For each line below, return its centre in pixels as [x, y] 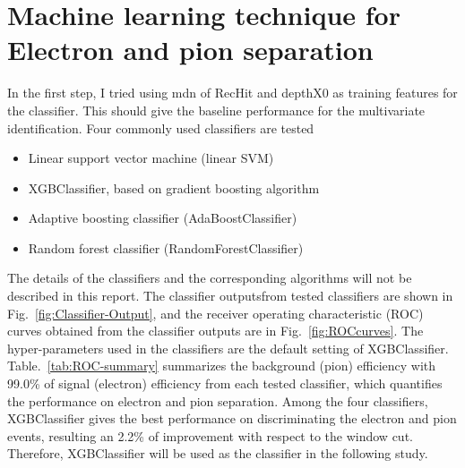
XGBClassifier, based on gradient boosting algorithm [174, 187]
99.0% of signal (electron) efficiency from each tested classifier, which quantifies [225, 383]
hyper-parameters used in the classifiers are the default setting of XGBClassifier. [228, 348]
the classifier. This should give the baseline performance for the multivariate [216, 110]
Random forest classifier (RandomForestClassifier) [166, 247]
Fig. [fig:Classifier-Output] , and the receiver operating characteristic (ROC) [215, 313]
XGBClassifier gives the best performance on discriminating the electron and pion [232, 418]
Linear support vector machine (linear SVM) [151, 158]
